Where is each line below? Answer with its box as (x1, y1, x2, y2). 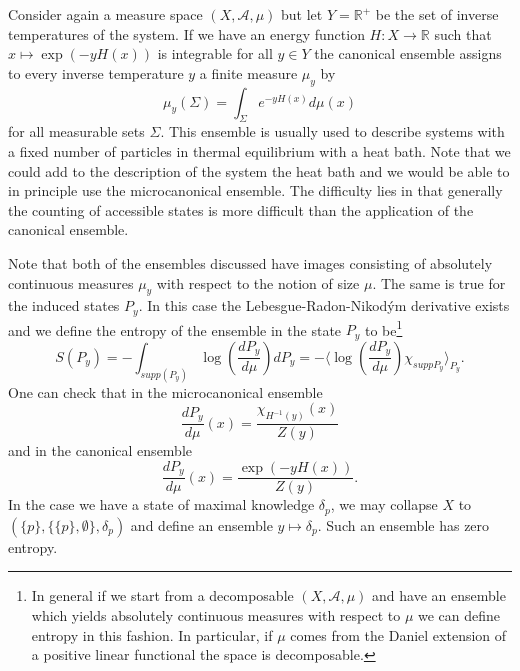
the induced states (8, 295, 120, 316)
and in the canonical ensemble (8, 440, 193, 461)
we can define (417, 604, 501, 625)
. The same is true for (372, 272, 506, 293)
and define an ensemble (130, 514, 273, 535)
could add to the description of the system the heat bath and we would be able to (8, 160, 510, 181)
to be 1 (364, 316, 403, 340)
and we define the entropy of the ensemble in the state (8, 319, 342, 340)
